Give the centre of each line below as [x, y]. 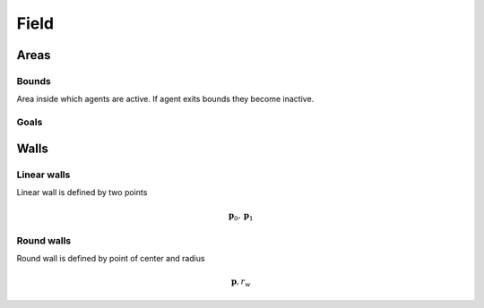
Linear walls [43, 175]
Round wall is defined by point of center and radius [111, 259]
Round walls [44, 240]
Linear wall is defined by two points [82, 192]
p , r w [241, 283]
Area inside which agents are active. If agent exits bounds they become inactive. [165, 99]
